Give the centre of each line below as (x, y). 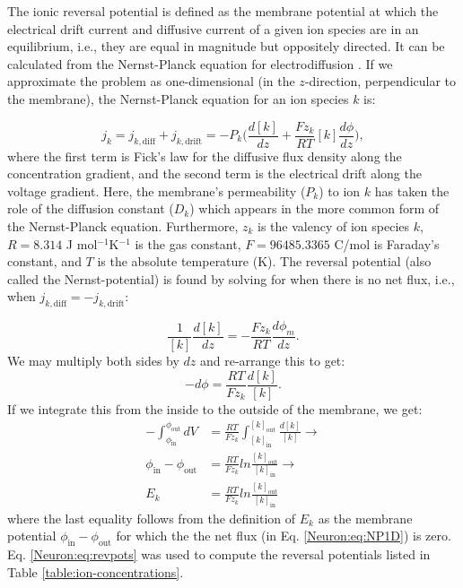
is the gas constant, (188, 243)
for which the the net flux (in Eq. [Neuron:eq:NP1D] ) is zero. (284, 536)
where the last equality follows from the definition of (152, 518)
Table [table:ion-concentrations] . (96, 571)
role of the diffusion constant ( (91, 208)
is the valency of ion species (334, 226)
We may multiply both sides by (93, 360)
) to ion (340, 190)
